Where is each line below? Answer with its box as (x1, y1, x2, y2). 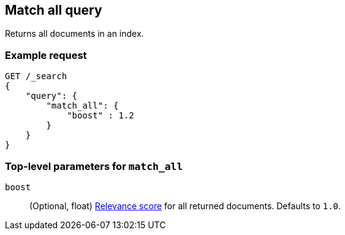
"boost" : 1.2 (67, 110, 134, 121)
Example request (5, 48, 87, 61)
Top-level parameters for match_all (5, 160, 183, 172)
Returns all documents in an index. (5, 28, 144, 39)
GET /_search (5, 71, 67, 82)
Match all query (5, 2, 102, 18)
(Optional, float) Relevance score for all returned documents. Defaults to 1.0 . (29, 200, 341, 211)
